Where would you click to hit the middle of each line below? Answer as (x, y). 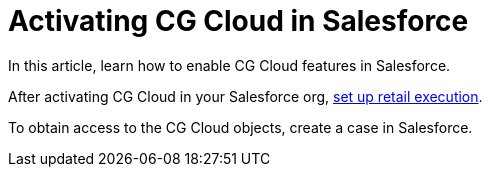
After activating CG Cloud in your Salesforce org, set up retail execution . (245, 96)
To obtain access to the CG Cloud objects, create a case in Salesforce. (240, 127)
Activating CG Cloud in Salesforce (238, 21)
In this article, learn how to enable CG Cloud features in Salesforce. (229, 65)
